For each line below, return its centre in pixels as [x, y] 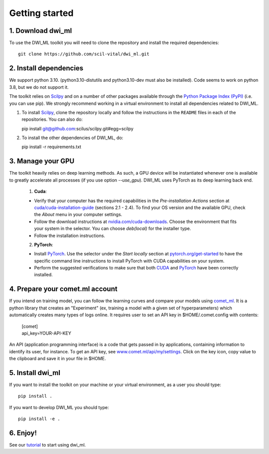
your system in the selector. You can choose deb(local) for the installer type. [113, 228]
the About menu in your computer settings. [78, 215]
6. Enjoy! [23, 433]
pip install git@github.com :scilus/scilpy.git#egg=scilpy [78, 128]
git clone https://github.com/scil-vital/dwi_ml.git [84, 54]
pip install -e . [39, 419]
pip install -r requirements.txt [52, 147]
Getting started [41, 13]
